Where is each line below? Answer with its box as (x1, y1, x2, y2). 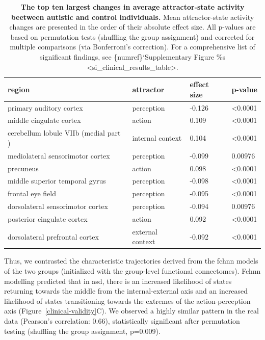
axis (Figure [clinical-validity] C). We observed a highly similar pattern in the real (4, 305, 259, 316)
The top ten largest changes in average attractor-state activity (20, 2, 245, 12)
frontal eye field (8, 188, 56, 199)
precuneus (8, 163, 39, 173)
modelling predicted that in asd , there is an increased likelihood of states (4, 275, 232, 286)
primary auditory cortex (8, 102, 83, 113)
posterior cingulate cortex (8, 213, 88, 224)
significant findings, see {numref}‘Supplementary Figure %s (40, 51, 225, 62)
